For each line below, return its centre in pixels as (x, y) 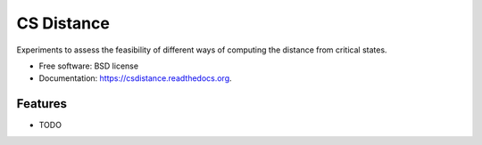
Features (42, 104)
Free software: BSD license (88, 66)
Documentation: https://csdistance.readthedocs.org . (135, 78)
